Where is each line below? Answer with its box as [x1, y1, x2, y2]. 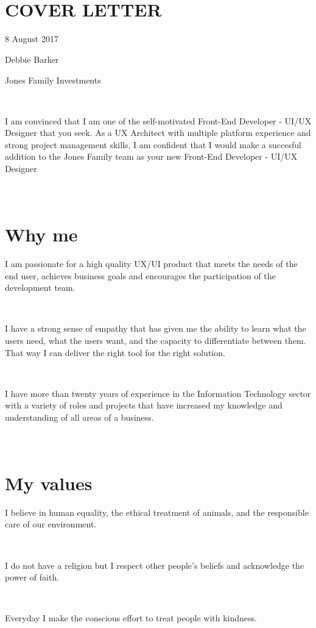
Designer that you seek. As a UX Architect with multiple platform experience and [5, 126, 311, 139]
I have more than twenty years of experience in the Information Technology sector [5, 387, 311, 399]
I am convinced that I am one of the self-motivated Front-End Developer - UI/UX [5, 114, 312, 127]
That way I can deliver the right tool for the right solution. [5, 346, 225, 359]
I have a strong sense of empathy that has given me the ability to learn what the [5, 322, 306, 335]
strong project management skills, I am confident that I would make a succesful [5, 138, 301, 151]
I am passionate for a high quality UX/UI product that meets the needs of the [5, 257, 298, 269]
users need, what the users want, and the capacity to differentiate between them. [5, 334, 306, 346]
